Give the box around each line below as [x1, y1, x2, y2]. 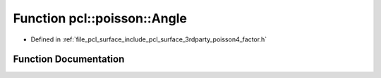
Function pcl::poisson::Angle [13, 11, 187, 26]
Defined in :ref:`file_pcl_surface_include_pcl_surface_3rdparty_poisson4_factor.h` [30, 35, 267, 44]
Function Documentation [13, 53, 125, 65]
